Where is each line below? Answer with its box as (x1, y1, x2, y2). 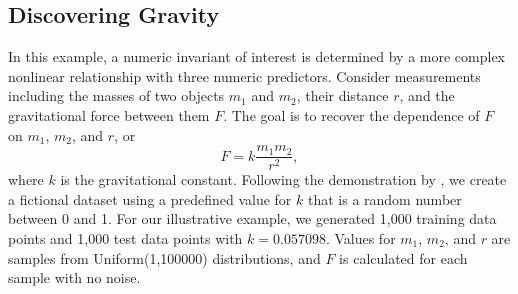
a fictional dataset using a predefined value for (8, 188, 292, 209)
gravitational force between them (8, 104, 210, 125)
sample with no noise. (8, 267, 141, 288)
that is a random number (307, 188, 462, 209)
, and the (399, 85, 455, 106)
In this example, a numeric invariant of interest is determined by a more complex (8, 46, 505, 67)
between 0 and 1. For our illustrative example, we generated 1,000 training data (8, 208, 497, 229)
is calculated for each (339, 247, 468, 268)
